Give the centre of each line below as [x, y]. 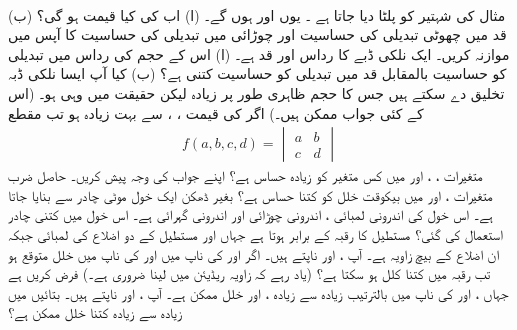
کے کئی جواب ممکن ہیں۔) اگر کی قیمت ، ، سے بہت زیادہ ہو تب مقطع [216, 112]
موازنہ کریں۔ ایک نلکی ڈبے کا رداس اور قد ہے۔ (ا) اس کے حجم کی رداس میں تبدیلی [259, 53]
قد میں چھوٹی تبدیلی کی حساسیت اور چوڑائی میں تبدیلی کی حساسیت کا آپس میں [257, 34]
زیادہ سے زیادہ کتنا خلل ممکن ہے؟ [95, 312]
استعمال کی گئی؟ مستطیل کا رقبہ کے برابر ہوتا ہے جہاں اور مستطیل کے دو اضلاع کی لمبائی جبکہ [255, 233]
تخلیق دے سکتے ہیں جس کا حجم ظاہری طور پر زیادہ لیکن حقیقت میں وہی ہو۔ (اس [256, 92]
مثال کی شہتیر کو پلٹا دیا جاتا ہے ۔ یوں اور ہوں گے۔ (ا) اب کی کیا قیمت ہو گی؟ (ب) [257, 14]
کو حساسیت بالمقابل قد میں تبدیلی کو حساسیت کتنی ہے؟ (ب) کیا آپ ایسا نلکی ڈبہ [257, 73]
